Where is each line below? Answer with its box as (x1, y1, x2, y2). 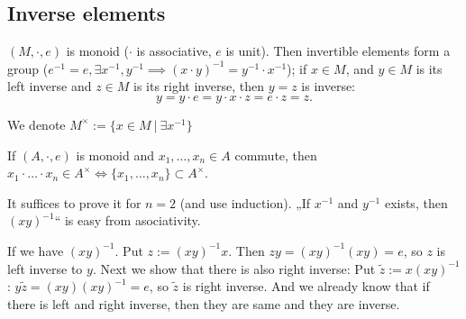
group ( (7, 59, 49, 77)
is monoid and (76, 145, 154, 164)
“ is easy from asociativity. (54, 211, 201, 230)
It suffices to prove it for (7, 193, 142, 212)
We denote (7, 114, 66, 133)
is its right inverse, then (132, 77, 264, 96)
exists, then (384, 193, 448, 212)
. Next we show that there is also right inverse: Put (92, 259, 376, 278)
